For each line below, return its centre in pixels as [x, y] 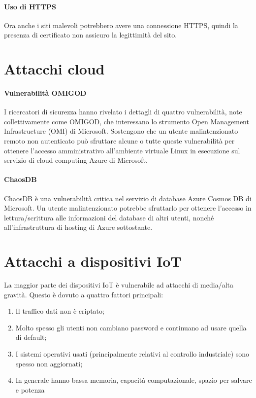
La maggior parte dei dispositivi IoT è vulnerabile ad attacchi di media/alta [119, 285]
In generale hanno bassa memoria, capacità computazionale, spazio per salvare [134, 380]
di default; [31, 337]
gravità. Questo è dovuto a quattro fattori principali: [84, 294]
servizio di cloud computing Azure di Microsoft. [76, 160]
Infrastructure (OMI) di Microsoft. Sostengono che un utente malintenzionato [121, 131]
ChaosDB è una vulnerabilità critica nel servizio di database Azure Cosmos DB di [128, 198]
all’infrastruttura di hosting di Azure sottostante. [78, 227]
